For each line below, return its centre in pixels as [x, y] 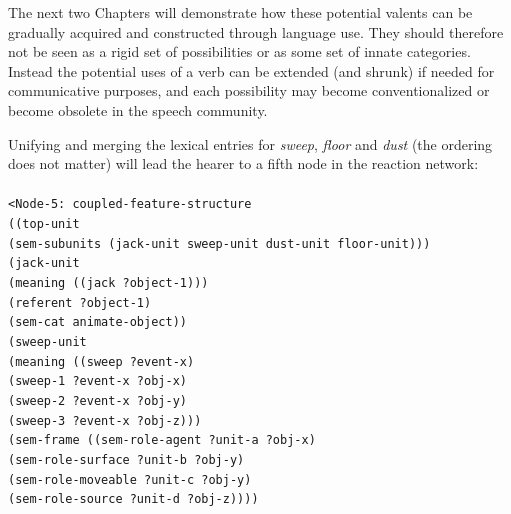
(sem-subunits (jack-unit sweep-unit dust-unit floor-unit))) [219, 243]
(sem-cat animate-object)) [97, 322]
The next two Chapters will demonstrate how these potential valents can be [240, 12]
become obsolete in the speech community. [138, 109]
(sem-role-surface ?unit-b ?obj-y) [126, 459]
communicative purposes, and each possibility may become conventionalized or [249, 90]
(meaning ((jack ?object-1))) [108, 282]
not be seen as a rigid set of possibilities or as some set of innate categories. [239, 51]
